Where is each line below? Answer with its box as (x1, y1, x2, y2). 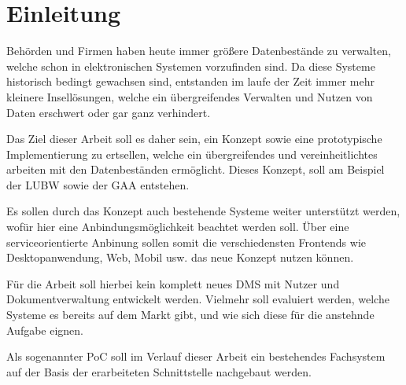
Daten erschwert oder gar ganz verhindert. (6, 104, 211, 120)
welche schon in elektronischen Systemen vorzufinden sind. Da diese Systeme (6, 57, 375, 74)
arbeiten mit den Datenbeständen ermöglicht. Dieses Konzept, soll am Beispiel (6, 161, 385, 178)
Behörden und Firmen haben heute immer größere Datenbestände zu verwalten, (6, 42, 391, 59)
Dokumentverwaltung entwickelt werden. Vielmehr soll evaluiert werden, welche (6, 291, 389, 307)
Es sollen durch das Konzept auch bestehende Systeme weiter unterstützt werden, (6, 203, 400, 219)
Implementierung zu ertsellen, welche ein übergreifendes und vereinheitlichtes (6, 145, 378, 162)
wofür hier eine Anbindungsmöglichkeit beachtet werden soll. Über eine (6, 218, 349, 235)
